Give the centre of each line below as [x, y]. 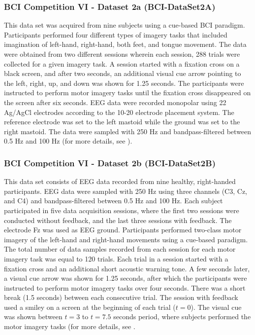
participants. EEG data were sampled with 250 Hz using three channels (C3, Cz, [126, 191]
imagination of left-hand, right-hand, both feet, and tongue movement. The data [125, 44]
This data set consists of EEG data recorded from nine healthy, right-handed [120, 181]
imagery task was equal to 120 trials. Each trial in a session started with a [116, 258]
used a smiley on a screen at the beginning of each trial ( [90, 307]
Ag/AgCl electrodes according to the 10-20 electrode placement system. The [119, 112]
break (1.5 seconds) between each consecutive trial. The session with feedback [121, 297]
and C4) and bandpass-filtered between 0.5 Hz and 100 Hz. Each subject [113, 201]
